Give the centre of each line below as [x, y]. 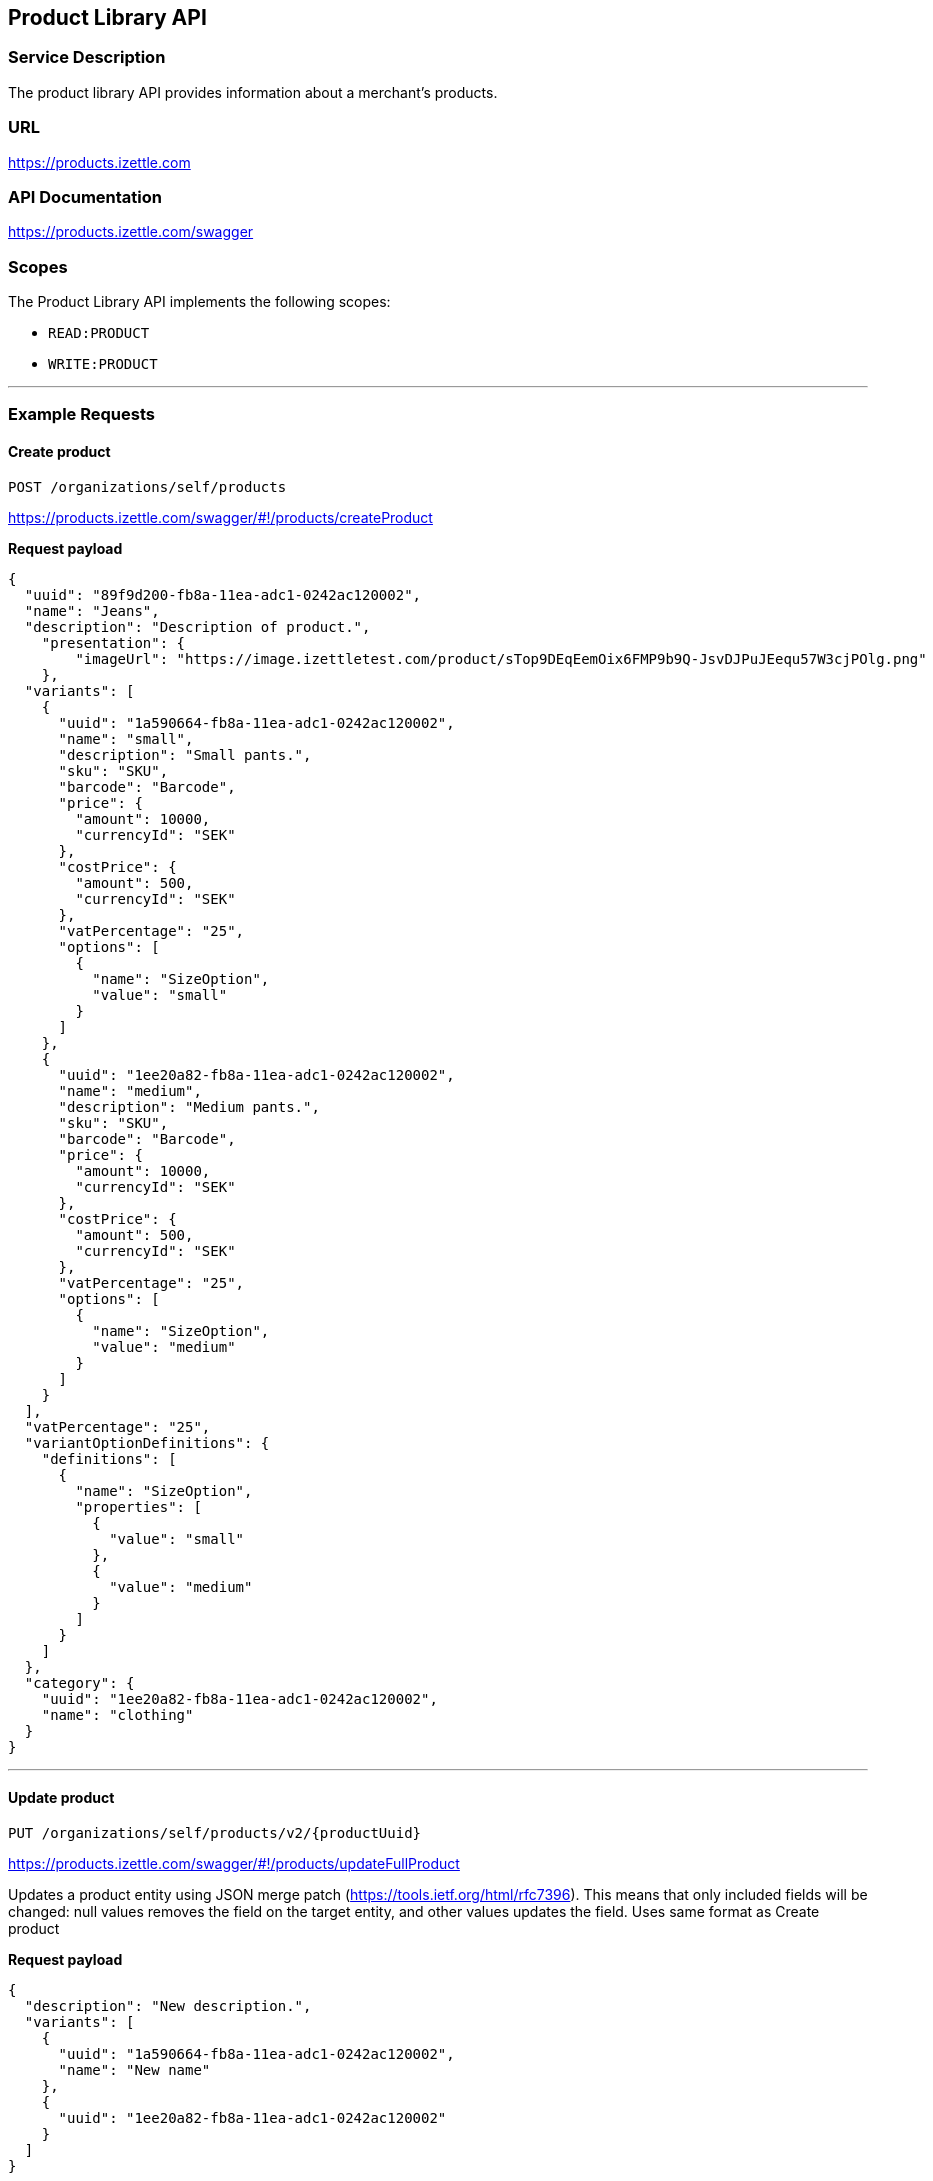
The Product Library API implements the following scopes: [199, 302]
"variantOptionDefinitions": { [147, 1442]
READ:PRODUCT [99, 333]
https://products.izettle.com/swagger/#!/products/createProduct [220, 517]
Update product [61, 1798]
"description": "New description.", [168, 2005]
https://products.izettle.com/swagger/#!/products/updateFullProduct [234, 1863]
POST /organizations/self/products [147, 486]
